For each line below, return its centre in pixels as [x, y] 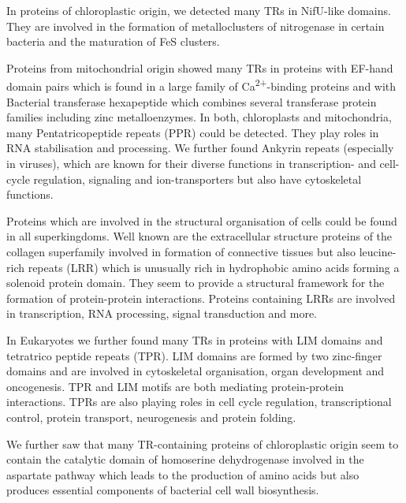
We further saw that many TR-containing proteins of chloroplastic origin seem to [203, 443]
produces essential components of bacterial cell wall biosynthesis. [163, 490]
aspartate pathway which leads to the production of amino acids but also [183, 474]
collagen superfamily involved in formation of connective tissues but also [181, 251]
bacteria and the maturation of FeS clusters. [113, 41]
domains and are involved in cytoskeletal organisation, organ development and [196, 371]
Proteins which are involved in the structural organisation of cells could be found [202, 220]
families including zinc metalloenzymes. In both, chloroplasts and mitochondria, [199, 117]
